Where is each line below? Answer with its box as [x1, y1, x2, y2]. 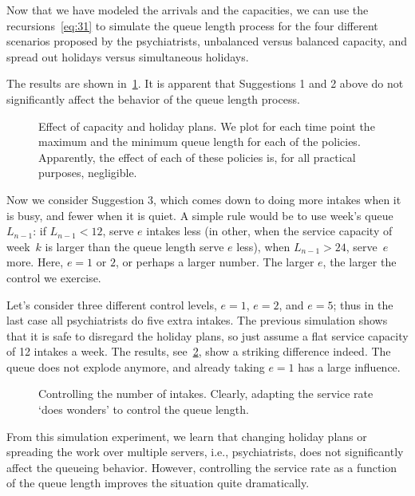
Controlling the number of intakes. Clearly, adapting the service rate [38, 385, 373, 402]
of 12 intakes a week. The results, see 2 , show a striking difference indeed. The [6, 343, 391, 360]
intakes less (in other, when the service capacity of [146, 222, 393, 239]
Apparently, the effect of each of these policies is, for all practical [38, 148, 356, 165]
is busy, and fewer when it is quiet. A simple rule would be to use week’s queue [6, 207, 393, 223]
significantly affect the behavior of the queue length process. [6, 90, 300, 107]
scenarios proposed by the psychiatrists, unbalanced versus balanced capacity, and [6, 33, 408, 49]
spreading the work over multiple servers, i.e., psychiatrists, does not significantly [6, 443, 404, 460]
